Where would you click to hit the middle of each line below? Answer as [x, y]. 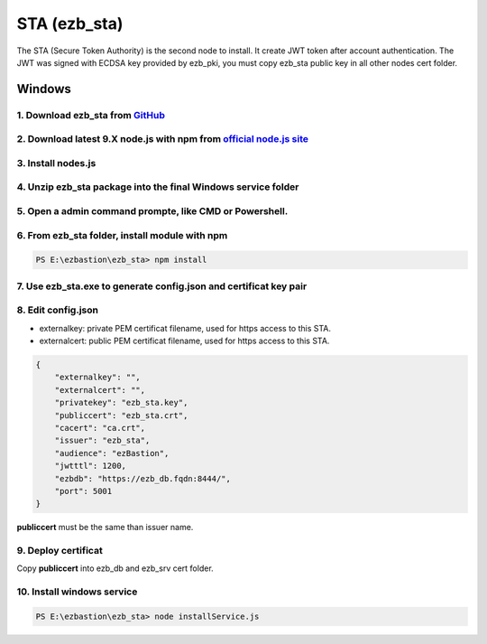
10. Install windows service [77, 592]
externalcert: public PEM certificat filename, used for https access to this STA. [184, 341]
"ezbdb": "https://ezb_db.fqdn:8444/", [143, 478]
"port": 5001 [83, 491]
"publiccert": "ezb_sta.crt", [121, 415]
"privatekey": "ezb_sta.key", [121, 403]
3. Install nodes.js [56, 163]
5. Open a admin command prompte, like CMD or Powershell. [152, 210]
